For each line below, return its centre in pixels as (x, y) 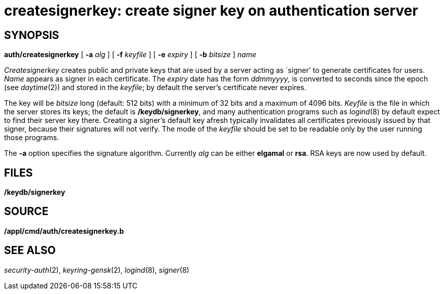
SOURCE (26, 212)
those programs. (32, 138)
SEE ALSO (30, 250)
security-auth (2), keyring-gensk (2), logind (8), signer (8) (97, 270)
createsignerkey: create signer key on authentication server (211, 11)
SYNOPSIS (32, 35)
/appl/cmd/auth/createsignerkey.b (64, 231)
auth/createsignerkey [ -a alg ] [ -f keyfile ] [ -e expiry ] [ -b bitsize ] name (130, 55)
